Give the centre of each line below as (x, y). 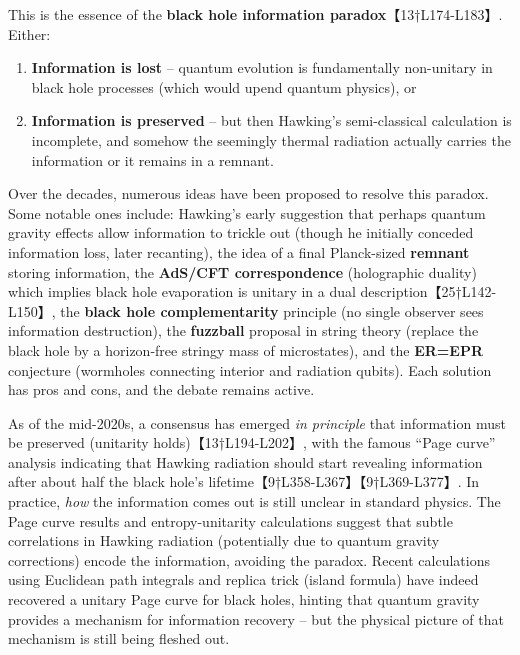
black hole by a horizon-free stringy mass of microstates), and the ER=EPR (245, 349)
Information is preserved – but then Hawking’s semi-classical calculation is (271, 120)
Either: (29, 33)
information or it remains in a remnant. (152, 159)
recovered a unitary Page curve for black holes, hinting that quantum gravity (244, 599)
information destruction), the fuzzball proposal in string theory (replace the (243, 330)
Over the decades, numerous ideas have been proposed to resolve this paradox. (248, 193)
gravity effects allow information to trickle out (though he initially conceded (241, 232)
